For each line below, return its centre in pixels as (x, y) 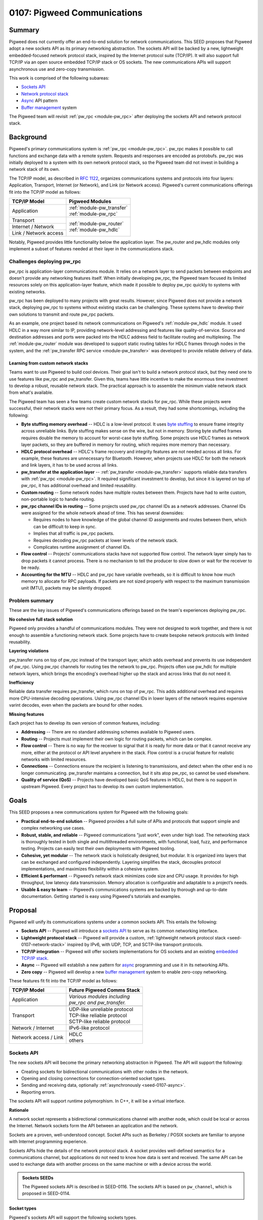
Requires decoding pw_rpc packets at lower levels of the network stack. (106, 540)
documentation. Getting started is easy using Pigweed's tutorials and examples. (101, 896)
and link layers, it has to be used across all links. (69, 465)
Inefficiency (21, 682)
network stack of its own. (35, 169)
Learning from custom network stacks (49, 363)
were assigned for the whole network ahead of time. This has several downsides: (103, 513)
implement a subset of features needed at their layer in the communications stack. (92, 249)
